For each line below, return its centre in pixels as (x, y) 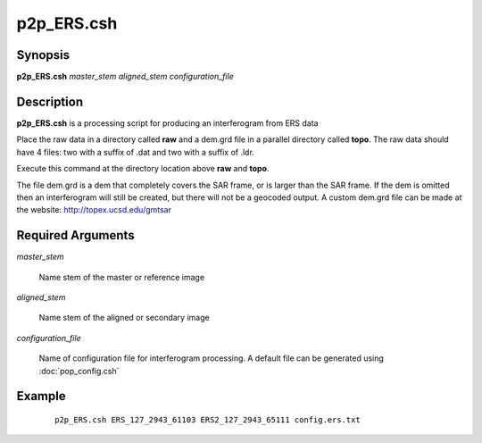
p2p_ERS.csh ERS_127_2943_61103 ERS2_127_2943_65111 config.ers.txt (208, 419)
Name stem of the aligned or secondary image (124, 318)
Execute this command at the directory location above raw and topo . (143, 169)
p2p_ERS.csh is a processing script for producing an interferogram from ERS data (167, 123)
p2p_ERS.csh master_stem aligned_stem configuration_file (125, 77)
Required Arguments (75, 235)
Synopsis (43, 55)
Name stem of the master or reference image (122, 277)
